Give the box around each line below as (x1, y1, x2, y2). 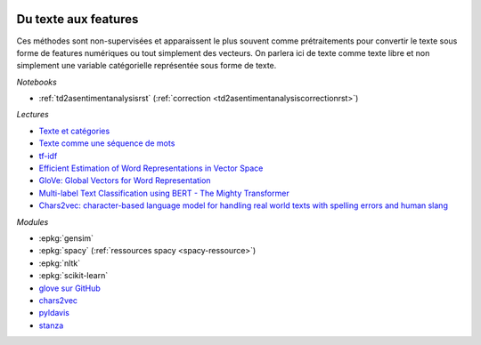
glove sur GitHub (38, 283, 102, 293)
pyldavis (38, 308, 70, 318)
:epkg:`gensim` (38, 232, 94, 244)
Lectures (16, 109, 49, 120)
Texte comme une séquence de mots (38, 138, 175, 148)
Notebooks (16, 76, 57, 87)
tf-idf (38, 150, 58, 161)
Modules (16, 216, 49, 227)
